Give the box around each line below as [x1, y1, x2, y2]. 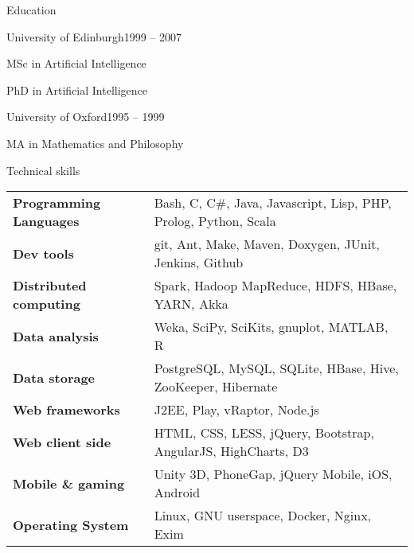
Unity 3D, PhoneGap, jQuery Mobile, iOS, [154, 465, 393, 484]
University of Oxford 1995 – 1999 [6, 108, 165, 125]
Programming [13, 193, 101, 212]
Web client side [13, 432, 111, 451]
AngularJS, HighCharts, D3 [154, 442, 309, 461]
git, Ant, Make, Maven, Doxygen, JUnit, [154, 235, 380, 254]
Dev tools [13, 243, 74, 263]
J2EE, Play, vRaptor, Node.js [154, 400, 319, 419]
